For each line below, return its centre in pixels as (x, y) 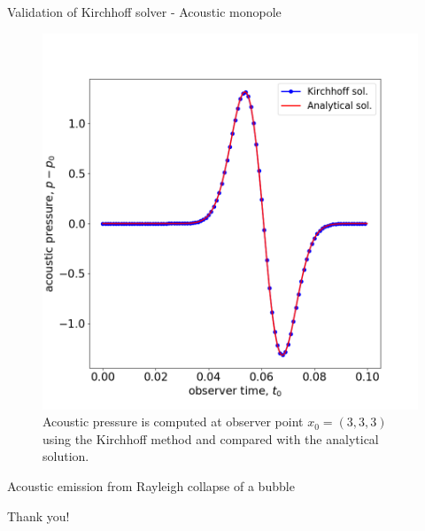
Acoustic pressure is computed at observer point (173, 422)
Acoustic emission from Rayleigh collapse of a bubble (151, 485)
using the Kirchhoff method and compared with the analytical (211, 438)
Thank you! (39, 515)
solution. (66, 456)
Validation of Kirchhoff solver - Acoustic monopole (144, 12)
